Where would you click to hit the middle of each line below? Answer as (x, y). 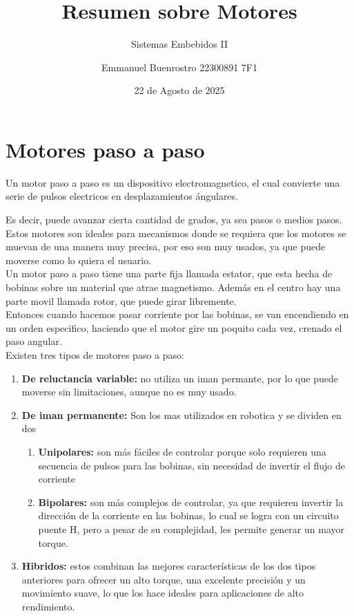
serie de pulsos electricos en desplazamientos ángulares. (122, 196)
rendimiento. (48, 606)
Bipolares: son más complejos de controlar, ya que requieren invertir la (191, 502)
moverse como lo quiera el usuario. (79, 260)
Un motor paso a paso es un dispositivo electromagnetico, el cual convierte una (173, 182)
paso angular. (34, 341)
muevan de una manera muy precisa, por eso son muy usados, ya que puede (166, 246)
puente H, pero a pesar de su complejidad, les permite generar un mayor (191, 529)
